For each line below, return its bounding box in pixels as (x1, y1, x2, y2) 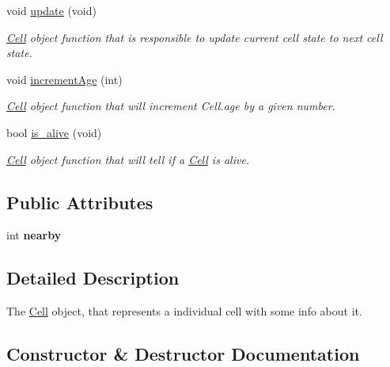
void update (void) (6, 2, 97, 18)
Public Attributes (6, 189, 153, 214)
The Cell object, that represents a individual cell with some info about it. (6, 303, 362, 319)
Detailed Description (6, 266, 180, 290)
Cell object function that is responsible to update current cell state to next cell (6, 29, 383, 45)
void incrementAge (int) (6, 71, 123, 87)
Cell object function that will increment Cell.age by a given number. (6, 97, 335, 114)
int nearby (6, 227, 62, 243)
